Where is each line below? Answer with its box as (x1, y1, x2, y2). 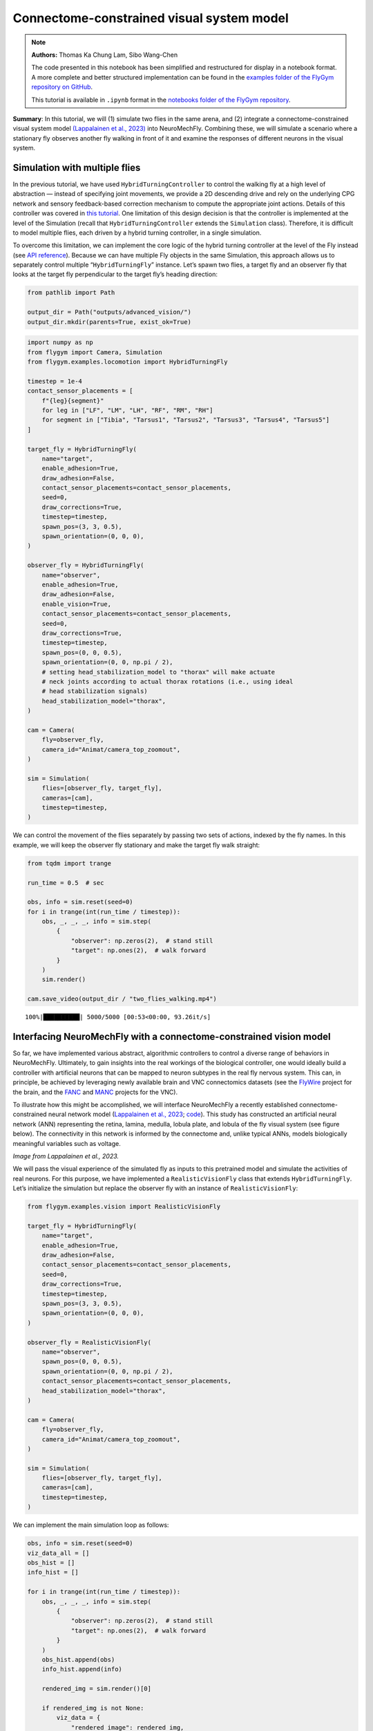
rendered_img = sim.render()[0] (41, 1685, 152, 1693)
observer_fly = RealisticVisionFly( (27, 1338, 152, 1346)
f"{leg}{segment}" (41, 397, 104, 404)
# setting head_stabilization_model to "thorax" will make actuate (41, 668, 276, 676)
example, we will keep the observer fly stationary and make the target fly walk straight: (12, 841, 260, 849)
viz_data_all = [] (27, 1549, 90, 1557)
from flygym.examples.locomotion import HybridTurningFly (27, 358, 228, 366)
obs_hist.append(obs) (41, 1656, 115, 1663)
